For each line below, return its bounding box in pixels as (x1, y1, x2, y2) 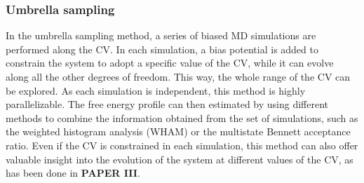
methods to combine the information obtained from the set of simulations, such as (6, 110, 358, 125)
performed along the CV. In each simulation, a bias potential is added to (6, 41, 318, 56)
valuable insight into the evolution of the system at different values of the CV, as (6, 151, 353, 166)
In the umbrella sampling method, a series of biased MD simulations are (6, 28, 316, 43)
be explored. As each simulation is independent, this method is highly (6, 83, 306, 97)
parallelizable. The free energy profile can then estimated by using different (6, 97, 329, 111)
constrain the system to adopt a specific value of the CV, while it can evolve (6, 55, 334, 70)
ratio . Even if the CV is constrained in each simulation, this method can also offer (6, 137, 358, 152)
